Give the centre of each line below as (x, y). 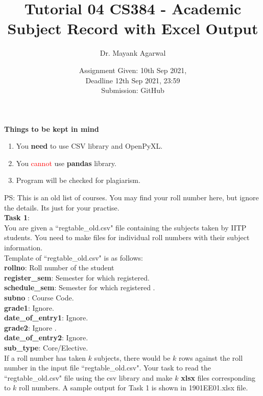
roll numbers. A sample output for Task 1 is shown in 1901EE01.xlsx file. (134, 388)
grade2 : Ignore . (30, 327)
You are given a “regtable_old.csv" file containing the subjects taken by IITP (125, 227)
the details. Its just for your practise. (62, 207)
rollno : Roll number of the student (59, 267)
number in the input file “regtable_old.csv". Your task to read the (107, 368)
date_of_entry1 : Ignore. (46, 318)
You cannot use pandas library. (66, 163)
